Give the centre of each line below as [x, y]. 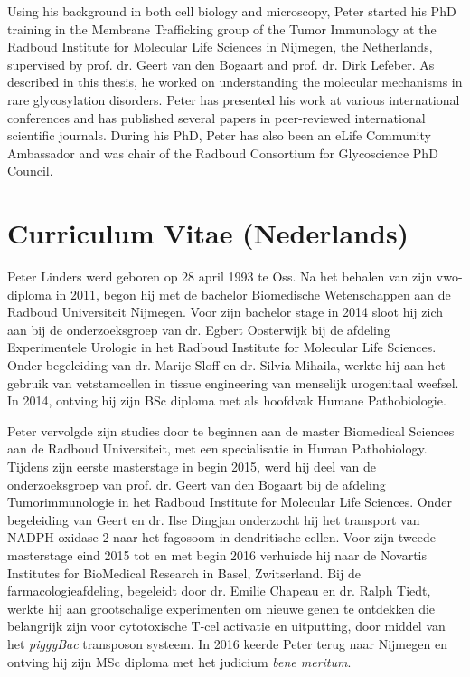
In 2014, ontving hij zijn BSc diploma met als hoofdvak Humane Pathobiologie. [227, 400]
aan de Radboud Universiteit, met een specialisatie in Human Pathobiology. [217, 448]
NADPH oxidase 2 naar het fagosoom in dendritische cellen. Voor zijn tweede [221, 537]
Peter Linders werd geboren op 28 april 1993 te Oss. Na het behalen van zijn [220, 277]
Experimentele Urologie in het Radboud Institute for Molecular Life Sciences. [222, 347]
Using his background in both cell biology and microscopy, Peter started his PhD [232, 11]
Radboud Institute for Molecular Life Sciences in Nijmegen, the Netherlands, [220, 47]
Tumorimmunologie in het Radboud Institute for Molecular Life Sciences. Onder [230, 502]
